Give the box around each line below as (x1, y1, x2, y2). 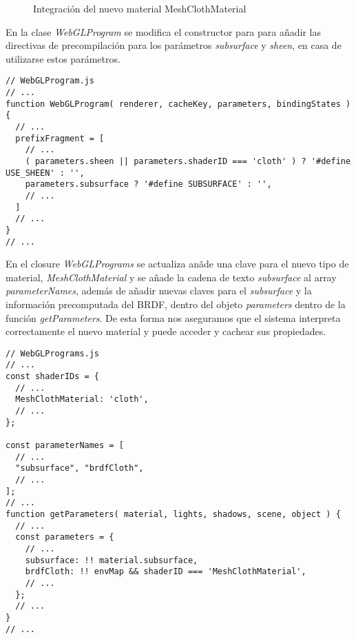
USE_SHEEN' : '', (6, 168, 85, 178)
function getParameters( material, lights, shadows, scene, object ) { (6, 509, 341, 519)
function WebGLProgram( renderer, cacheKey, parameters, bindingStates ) (6, 99, 351, 109)
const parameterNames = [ (6, 440, 124, 451)
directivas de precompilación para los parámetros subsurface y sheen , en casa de (6, 38, 342, 52)
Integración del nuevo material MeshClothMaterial (33, 1, 247, 15)
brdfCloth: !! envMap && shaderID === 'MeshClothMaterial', (25, 567, 306, 577)
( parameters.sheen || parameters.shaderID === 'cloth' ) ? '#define (25, 156, 351, 166)
